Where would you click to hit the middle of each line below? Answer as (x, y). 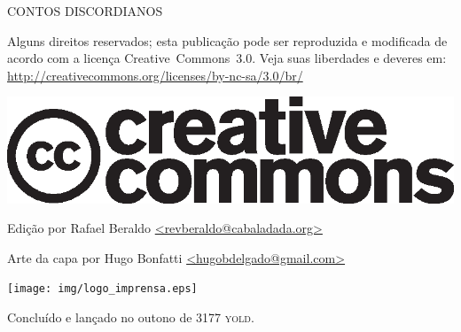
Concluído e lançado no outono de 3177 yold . (131, 317)
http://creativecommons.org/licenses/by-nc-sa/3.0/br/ (155, 75)
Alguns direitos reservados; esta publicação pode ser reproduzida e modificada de (227, 40)
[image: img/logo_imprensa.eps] (102, 289)
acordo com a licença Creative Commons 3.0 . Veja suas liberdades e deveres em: (227, 58)
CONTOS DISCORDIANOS (85, 11)
